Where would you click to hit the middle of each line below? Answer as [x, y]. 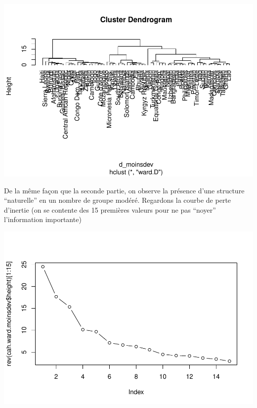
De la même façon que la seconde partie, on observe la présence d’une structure [124, 190]
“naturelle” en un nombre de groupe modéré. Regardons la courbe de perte [118, 200]
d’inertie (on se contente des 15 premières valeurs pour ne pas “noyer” [110, 209]
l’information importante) [43, 219]
